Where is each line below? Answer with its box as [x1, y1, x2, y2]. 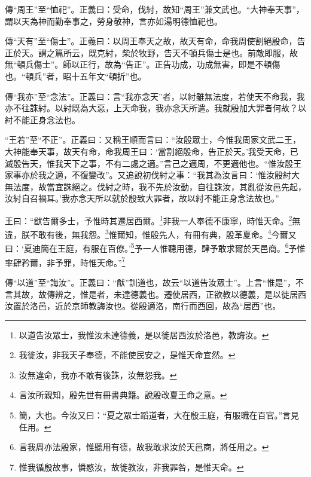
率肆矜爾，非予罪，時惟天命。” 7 [5, 254, 126, 268]
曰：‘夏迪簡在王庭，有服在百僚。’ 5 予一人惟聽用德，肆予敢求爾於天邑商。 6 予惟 [5, 240, 306, 255]
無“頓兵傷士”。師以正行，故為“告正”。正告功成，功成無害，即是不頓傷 [5, 58, 280, 71]
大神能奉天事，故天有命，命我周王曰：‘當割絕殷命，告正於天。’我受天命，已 [5, 145, 298, 157]
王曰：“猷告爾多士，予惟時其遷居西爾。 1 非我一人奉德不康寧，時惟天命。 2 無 [5, 212, 301, 227]
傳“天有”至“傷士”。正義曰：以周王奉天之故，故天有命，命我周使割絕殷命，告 [5, 35, 306, 47]
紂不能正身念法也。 [5, 113, 80, 126]
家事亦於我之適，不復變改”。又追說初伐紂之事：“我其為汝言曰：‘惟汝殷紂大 [5, 169, 300, 181]
